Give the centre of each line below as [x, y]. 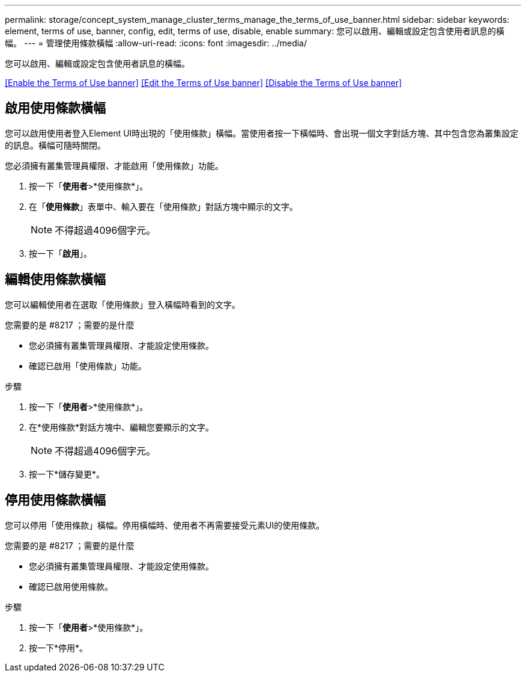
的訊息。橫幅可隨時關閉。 [55, 145]
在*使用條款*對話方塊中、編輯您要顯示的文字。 [122, 427]
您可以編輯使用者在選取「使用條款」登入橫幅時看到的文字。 [122, 304]
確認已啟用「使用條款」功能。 [88, 366]
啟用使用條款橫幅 [55, 108]
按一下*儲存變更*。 [67, 474]
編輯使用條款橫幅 [55, 280]
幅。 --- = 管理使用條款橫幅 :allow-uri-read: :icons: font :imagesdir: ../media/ [156, 43]
